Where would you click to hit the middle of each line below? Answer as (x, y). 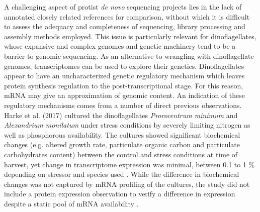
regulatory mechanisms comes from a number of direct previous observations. (123, 105)
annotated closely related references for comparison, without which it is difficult (127, 16)
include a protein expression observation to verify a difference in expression (120, 194)
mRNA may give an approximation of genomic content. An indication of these (125, 95)
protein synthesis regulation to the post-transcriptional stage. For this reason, (124, 85)
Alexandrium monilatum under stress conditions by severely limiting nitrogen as (127, 125)
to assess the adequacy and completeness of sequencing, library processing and (125, 26)
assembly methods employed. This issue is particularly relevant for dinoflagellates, (130, 36)
